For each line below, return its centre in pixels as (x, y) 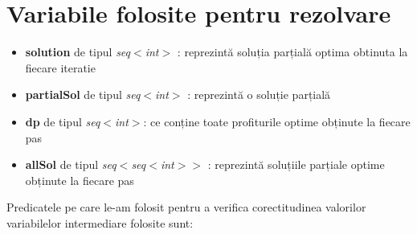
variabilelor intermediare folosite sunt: (100, 222)
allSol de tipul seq (71, 164)
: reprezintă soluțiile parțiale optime (296, 164)
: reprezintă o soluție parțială (259, 94)
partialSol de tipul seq (83, 94)
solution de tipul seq (78, 52)
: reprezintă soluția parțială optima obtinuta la (292, 52)
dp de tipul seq (63, 121)
